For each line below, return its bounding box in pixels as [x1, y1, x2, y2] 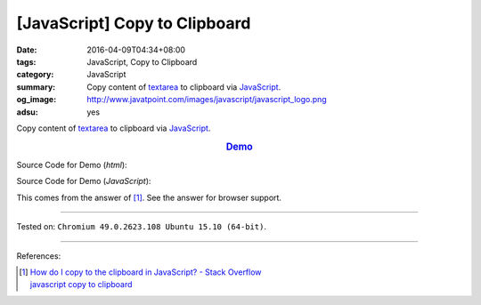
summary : [16, 81, 56, 92]
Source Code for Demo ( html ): [16, 159, 128, 170]
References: [16, 250, 61, 261]
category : [16, 69, 54, 80]
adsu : [16, 107, 39, 117]
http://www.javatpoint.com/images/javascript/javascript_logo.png [86, 94, 327, 105]
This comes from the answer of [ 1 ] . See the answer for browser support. [16, 192, 282, 203]
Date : [16, 44, 37, 55]
